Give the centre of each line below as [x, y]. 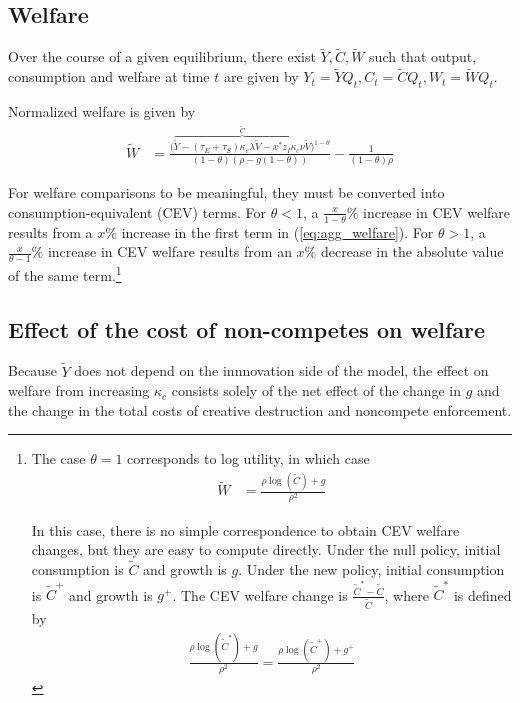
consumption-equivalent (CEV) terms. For [137, 211]
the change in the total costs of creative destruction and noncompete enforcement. [260, 409]
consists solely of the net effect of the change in [316, 390]
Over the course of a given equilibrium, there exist [162, 56]
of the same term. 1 [65, 273]
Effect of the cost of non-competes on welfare [247, 328]
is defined [482, 594]
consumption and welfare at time [109, 76]
